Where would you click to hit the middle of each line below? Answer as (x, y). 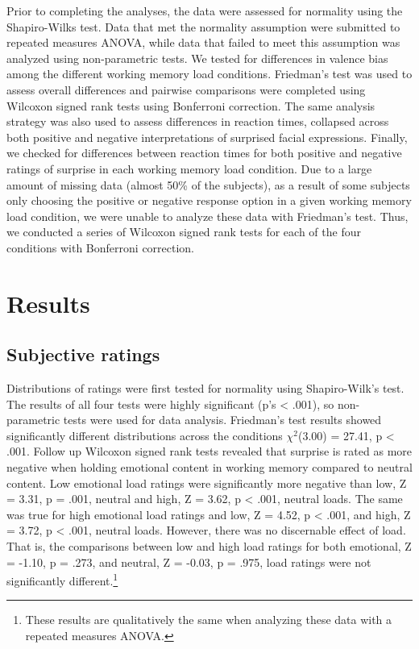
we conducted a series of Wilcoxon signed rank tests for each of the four (184, 232)
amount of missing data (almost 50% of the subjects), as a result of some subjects (208, 184)
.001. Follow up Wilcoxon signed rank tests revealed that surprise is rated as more (209, 451)
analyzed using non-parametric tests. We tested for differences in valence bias (197, 58)
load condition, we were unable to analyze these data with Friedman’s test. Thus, (207, 216)
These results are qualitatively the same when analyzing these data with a (209, 620)
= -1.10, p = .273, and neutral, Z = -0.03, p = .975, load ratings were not (189, 562)
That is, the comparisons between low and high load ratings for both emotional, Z (209, 546)
